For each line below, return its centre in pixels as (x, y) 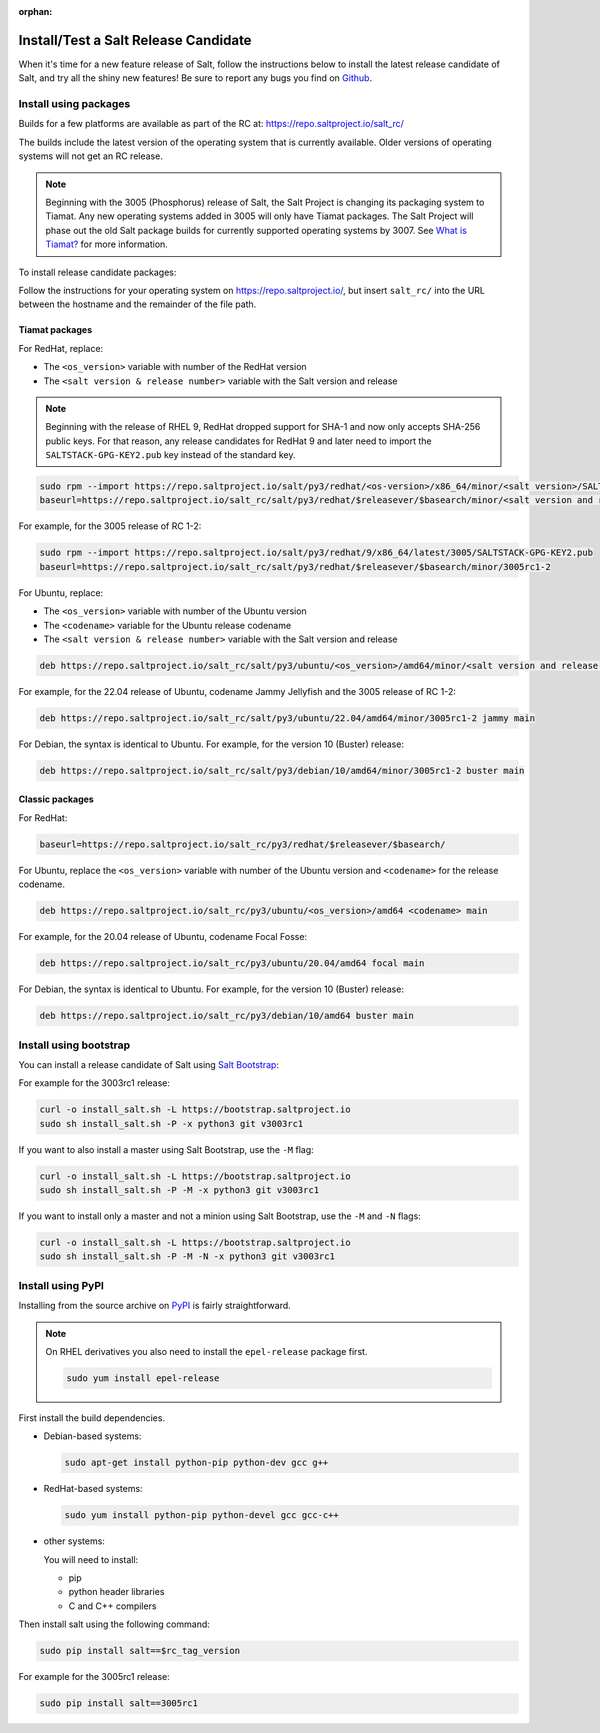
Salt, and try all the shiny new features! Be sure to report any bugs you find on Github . (195, 78)
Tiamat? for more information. (107, 244)
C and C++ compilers (112, 1606)
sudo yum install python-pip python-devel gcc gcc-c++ (201, 1515)
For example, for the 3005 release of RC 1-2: (110, 526)
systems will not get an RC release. (91, 156)
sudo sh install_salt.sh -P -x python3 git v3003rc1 (171, 1123)
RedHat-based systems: (93, 1489)
